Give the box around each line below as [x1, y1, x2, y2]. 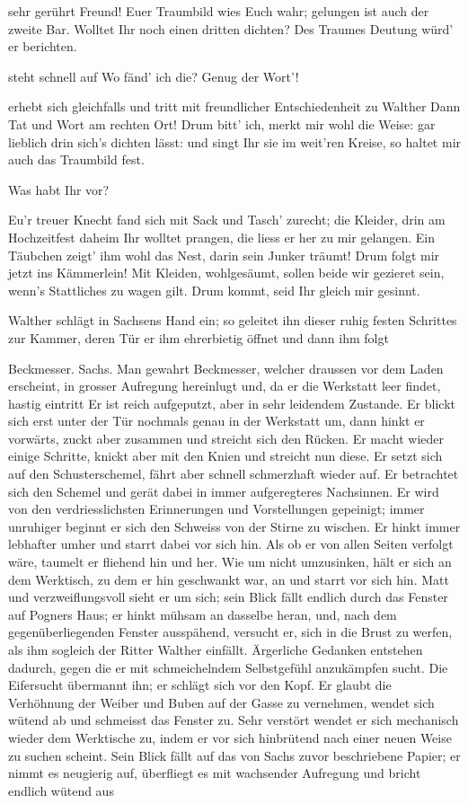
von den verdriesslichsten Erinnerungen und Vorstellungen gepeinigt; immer [8, 499, 425, 518]
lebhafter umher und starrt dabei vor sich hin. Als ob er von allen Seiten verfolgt [8, 534, 454, 553]
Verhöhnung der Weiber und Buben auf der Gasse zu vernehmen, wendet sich [8, 693, 435, 711]
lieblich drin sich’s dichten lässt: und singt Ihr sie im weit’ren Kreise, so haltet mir [8, 132, 462, 151]
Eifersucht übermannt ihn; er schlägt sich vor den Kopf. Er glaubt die [8, 675, 392, 694]
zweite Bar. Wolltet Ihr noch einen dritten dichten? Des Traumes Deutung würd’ [8, 19, 454, 38]
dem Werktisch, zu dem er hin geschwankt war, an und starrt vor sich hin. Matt [8, 569, 449, 588]
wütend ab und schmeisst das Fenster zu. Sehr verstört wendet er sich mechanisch [8, 710, 459, 729]
